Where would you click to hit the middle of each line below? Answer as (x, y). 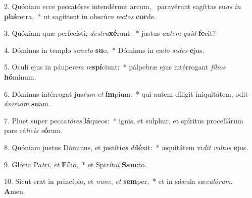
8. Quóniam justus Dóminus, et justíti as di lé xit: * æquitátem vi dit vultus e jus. (126, 147)
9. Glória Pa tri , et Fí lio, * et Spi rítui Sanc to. (75, 164)
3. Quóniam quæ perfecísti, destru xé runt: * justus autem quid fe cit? (110, 33)
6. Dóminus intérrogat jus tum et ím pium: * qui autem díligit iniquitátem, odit (126, 93)
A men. (15, 191)
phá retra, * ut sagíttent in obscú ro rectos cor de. (80, 16)
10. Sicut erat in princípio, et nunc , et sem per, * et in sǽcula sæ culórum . (118, 181)
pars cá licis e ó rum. (34, 130)
